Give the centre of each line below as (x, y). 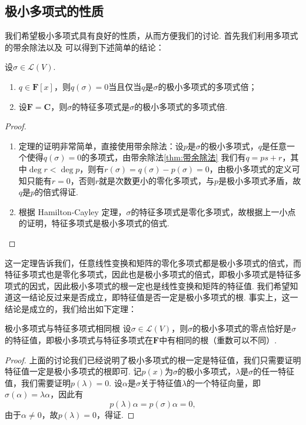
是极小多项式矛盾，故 (260, 180)
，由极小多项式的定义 (250, 168)
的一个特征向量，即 (224, 382)
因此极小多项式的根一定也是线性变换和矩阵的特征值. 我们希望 (172, 285)
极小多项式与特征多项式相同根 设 (68, 328)
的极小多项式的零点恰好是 (242, 328)
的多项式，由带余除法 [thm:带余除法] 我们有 (164, 157)
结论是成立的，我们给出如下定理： (71, 308)
